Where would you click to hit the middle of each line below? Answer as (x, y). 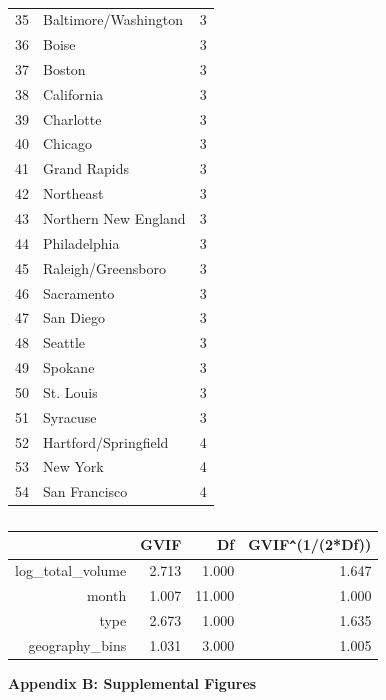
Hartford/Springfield (106, 441)
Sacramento (79, 292)
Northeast (73, 193)
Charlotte (72, 118)
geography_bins (77, 644)
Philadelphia (81, 242)
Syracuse (70, 416)
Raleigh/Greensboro (104, 267)
